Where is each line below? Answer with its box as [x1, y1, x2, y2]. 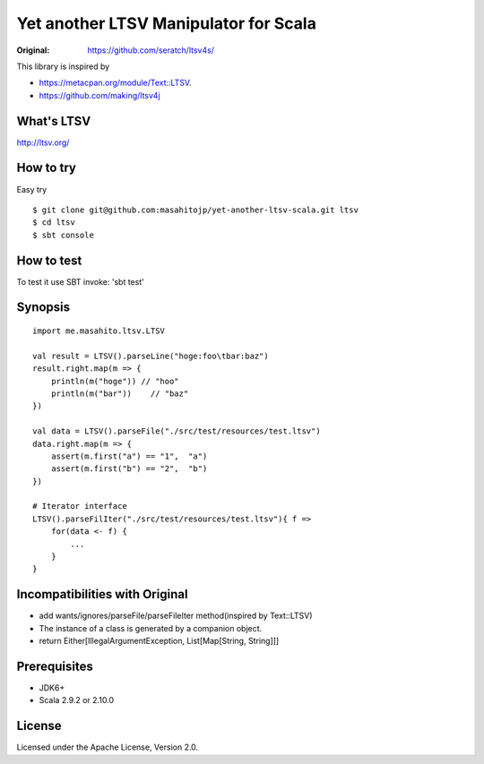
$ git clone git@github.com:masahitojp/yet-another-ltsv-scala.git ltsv [32, 204, 359, 215]
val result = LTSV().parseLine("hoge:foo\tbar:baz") [32, 350, 269, 361]
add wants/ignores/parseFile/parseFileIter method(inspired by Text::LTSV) [39, 610, 313, 622]
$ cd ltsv [32, 218, 75, 227]
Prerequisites [16, 658, 93, 674]
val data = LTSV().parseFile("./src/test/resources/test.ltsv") [32, 426, 322, 436]
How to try [16, 160, 76, 176]
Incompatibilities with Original [16, 587, 188, 602]
